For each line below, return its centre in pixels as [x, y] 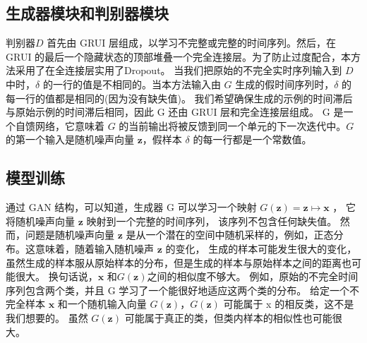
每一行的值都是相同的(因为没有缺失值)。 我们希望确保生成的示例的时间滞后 [179, 98]
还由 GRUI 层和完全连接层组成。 [244, 112]
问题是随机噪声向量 [70, 235]
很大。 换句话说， [56, 276]
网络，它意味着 [70, 125]
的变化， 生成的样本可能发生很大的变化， [261, 248]
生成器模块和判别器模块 [87, 13]
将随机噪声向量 [40, 221]
